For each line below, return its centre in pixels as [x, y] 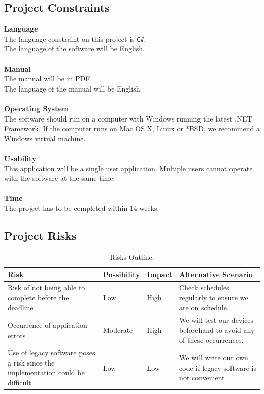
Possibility [121, 274]
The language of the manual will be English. [73, 88]
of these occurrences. [211, 340]
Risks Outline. [132, 256]
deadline [21, 307]
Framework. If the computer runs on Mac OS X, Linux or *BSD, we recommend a [132, 128]
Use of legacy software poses [52, 353]
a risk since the [31, 362]
